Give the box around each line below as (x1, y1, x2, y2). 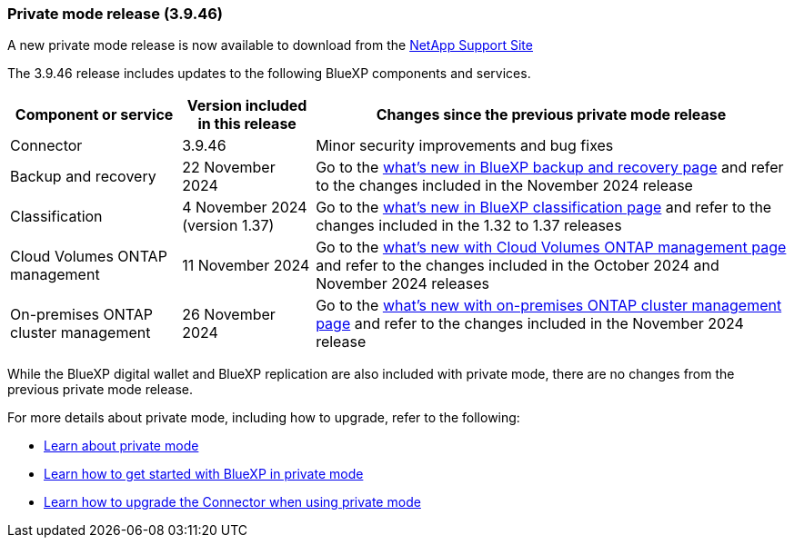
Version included (186, 96, 307, 115)
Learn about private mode (44, 438, 199, 454)
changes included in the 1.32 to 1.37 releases (316, 216, 622, 235)
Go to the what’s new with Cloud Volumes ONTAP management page (316, 238, 787, 257)
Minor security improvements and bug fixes (316, 136, 614, 155)
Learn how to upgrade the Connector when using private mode (44, 494, 421, 510)
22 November (182, 158, 276, 177)
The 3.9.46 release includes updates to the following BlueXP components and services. (7, 65, 531, 82)
